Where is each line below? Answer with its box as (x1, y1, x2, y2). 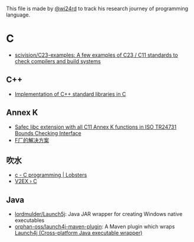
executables (14, 217, 45, 224)
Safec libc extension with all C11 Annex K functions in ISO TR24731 (14, 123, 177, 130)
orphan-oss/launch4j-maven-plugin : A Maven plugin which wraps (14, 223, 175, 230)
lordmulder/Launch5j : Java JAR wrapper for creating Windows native (14, 211, 183, 218)
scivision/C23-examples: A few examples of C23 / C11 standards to (14, 51, 178, 58)
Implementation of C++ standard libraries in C (14, 90, 126, 97)
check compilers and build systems (14, 57, 101, 64)
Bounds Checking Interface (14, 129, 81, 136)
